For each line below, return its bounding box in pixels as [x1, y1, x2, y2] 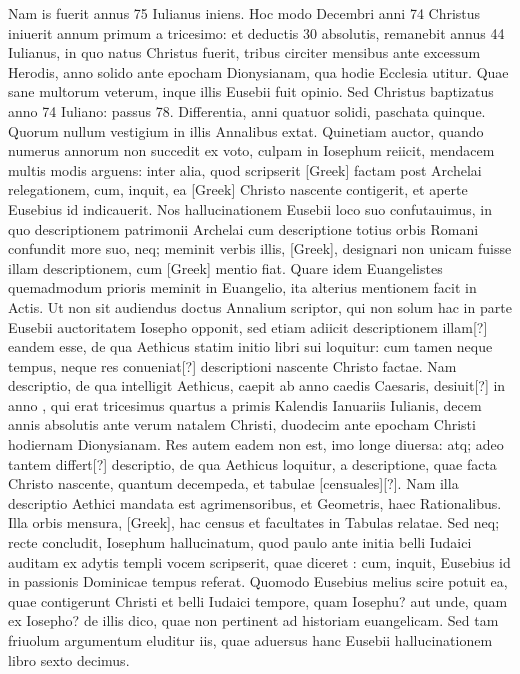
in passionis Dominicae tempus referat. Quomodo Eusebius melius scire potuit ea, [8, 571, 508, 592]
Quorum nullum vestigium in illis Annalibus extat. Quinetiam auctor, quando [8, 120, 484, 141]
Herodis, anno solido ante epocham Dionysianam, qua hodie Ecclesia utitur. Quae [8, 61, 509, 82]
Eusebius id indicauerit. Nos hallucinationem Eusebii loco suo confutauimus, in [8, 198, 492, 219]
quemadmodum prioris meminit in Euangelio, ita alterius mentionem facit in [8, 277, 477, 298]
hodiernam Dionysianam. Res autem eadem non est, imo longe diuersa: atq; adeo [8, 434, 504, 455]
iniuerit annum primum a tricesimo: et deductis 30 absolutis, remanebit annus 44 [8, 22, 505, 43]
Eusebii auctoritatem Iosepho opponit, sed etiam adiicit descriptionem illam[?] [8, 316, 488, 337]
